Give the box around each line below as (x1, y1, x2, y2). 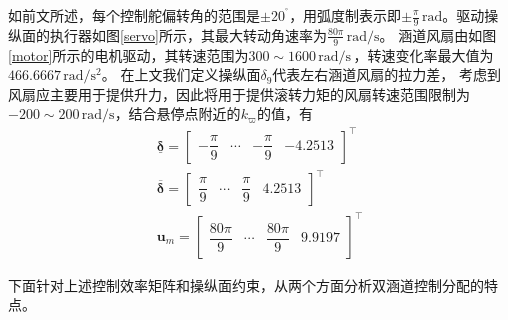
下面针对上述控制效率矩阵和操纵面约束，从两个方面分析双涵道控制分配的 (8, 274, 484, 295)
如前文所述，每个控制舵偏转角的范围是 (8, 5, 260, 25)
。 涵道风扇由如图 (379, 24, 497, 45)
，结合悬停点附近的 (114, 103, 241, 124)
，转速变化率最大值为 (353, 44, 494, 65)
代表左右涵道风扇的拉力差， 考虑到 (272, 64, 501, 85)
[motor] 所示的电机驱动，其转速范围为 (8, 44, 249, 65)
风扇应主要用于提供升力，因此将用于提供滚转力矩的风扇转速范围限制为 (8, 83, 470, 104)
